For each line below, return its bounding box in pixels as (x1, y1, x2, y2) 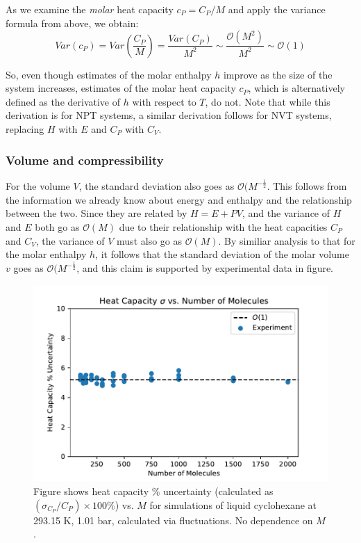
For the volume (6, 179, 70, 193)
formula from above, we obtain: (6, 15, 139, 30)
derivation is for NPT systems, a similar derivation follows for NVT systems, (6, 108, 332, 122)
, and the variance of (242, 206, 330, 220)
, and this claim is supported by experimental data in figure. (76, 261, 334, 275)
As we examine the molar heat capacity (6, 2, 174, 16)
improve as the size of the (223, 67, 333, 81)
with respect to (132, 94, 196, 108)
